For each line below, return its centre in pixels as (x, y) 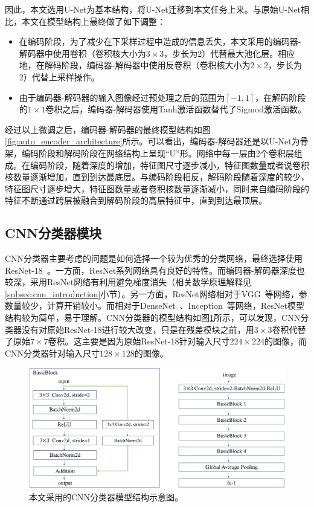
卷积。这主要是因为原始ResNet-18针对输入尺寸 (139, 341)
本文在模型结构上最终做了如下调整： (93, 21)
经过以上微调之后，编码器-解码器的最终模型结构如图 (108, 129)
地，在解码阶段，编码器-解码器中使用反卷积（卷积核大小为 (135, 65)
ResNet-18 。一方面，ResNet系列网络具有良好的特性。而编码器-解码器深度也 (155, 270)
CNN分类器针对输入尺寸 (53, 353)
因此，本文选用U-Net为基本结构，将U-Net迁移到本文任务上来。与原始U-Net (153, 9)
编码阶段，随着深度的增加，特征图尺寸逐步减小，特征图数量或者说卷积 (169, 165)
